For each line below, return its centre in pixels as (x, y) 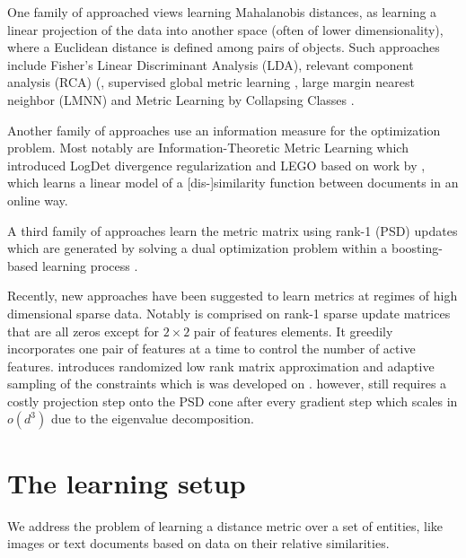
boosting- (417, 248)
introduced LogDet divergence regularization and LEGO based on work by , (216, 165)
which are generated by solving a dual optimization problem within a (198, 248)
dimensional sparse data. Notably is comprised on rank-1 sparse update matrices (229, 313)
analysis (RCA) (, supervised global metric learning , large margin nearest (211, 82)
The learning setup (127, 482)
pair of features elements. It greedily (293, 331)
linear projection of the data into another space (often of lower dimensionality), (225, 29)
